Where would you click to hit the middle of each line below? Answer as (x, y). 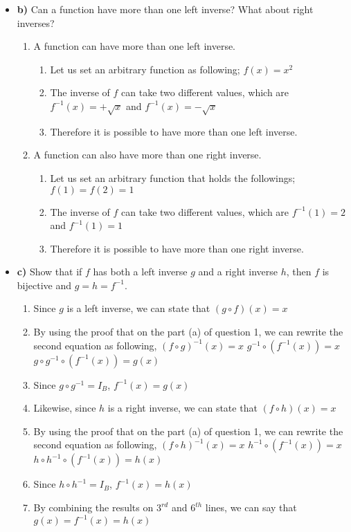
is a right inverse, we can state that (182, 408)
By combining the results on (93, 507)
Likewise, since (65, 408)
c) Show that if (49, 272)
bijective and (44, 285)
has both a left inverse (140, 272)
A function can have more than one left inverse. (135, 46)
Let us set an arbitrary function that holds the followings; (173, 177)
